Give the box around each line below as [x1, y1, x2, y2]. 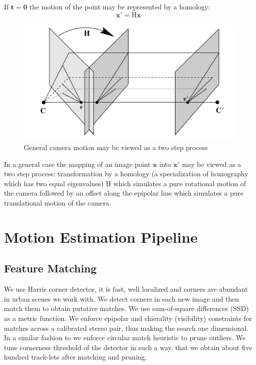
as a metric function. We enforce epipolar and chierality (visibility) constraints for [4, 313, 252, 323]
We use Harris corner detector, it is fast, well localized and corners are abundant [4, 284, 248, 294]
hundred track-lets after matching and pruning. [4, 352, 147, 362]
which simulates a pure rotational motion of [113, 178, 246, 188]
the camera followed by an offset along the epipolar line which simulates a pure [4, 188, 244, 198]
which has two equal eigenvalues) [4, 178, 104, 188]
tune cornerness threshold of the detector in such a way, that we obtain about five [4, 342, 253, 352]
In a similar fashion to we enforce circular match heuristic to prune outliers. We [4, 332, 246, 343]
